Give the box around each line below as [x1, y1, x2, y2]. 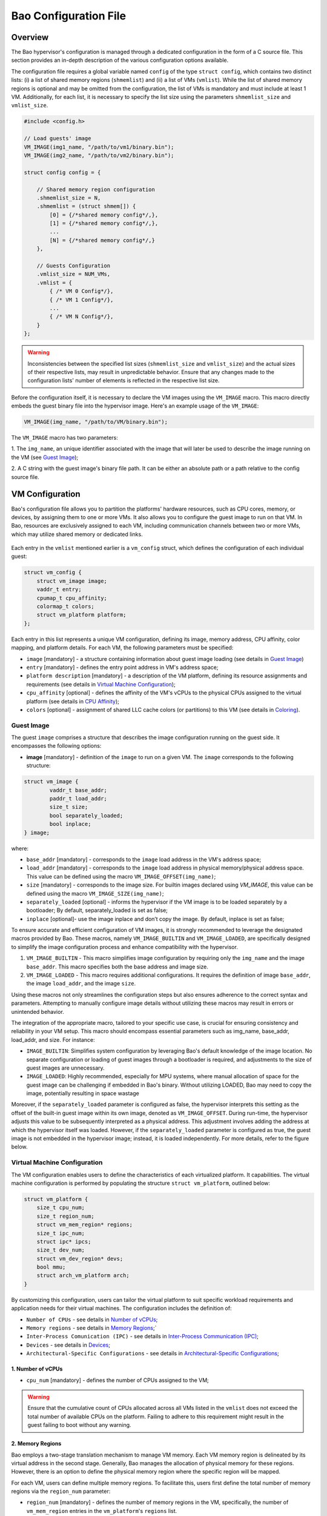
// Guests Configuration [36, 263, 111, 269]
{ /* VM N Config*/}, [49, 313, 114, 320]
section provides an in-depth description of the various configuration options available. [11, 56, 229, 64]
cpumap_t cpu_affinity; [36, 594, 107, 602]
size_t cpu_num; [36, 1204, 85, 1211]
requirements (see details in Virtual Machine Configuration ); [26, 680, 176, 688]
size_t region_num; [36, 1213, 95, 1219]
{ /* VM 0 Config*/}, [49, 288, 114, 295]
